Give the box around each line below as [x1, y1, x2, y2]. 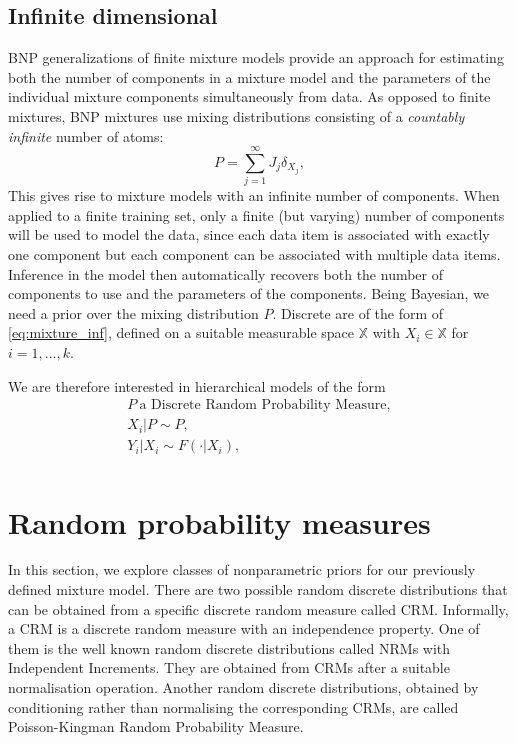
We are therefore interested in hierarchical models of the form [8, 375, 386, 396]
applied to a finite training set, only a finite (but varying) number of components [8, 204, 505, 225]
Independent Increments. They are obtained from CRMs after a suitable [8, 657, 450, 678]
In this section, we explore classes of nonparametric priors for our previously [8, 559, 476, 580]
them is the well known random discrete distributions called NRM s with [8, 637, 451, 658]
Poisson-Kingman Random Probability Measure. [8, 716, 304, 737]
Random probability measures [8, 501, 431, 542]
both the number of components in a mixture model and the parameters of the [8, 66, 491, 87]
